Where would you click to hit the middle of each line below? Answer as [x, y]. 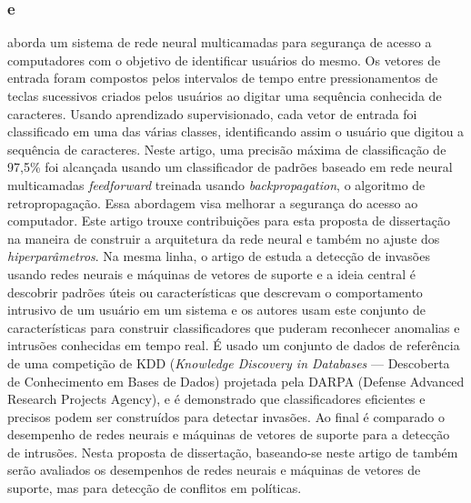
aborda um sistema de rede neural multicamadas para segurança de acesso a [220, 42]
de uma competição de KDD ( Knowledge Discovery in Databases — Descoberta [229, 362]
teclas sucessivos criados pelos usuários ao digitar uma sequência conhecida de [225, 96]
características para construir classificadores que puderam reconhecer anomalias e [234, 327]
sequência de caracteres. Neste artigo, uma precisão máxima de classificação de [227, 149]
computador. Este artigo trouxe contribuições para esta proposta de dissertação [229, 221]
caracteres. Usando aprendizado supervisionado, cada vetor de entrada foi [212, 113]
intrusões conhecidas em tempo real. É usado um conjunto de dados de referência [234, 345]
